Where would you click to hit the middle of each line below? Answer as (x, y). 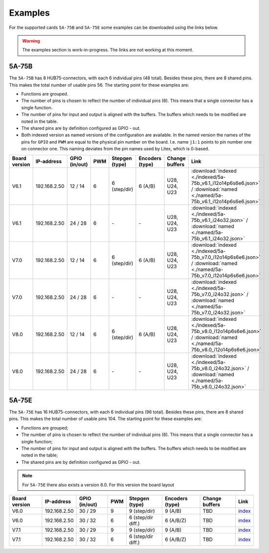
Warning (31, 41)
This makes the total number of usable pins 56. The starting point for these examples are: (99, 85)
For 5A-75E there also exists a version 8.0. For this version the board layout (98, 484)
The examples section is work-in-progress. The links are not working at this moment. (108, 50)
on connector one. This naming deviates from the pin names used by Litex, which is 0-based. (115, 149)
